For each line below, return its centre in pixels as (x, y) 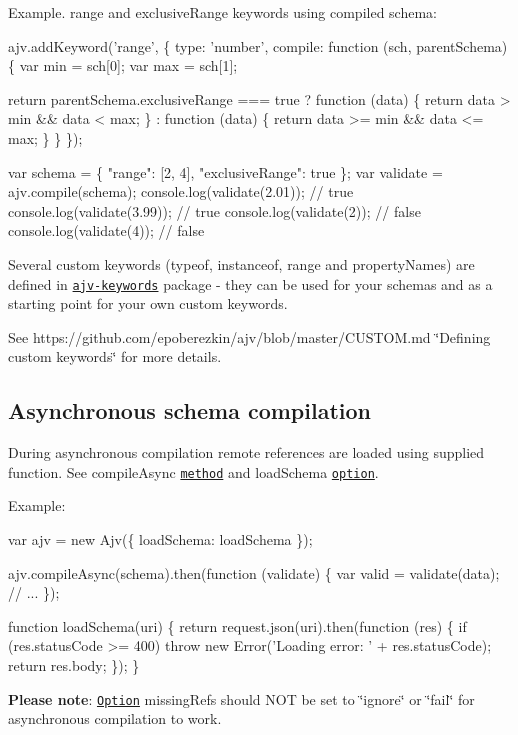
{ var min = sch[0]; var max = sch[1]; (123, 65)
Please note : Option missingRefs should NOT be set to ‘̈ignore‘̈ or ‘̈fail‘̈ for (241, 698)
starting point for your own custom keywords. (148, 303)
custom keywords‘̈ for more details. (115, 356)
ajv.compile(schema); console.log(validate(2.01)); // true (181, 191)
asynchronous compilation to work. (115, 718)
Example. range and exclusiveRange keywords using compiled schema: (222, 12)
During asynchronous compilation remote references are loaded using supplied (246, 452)
